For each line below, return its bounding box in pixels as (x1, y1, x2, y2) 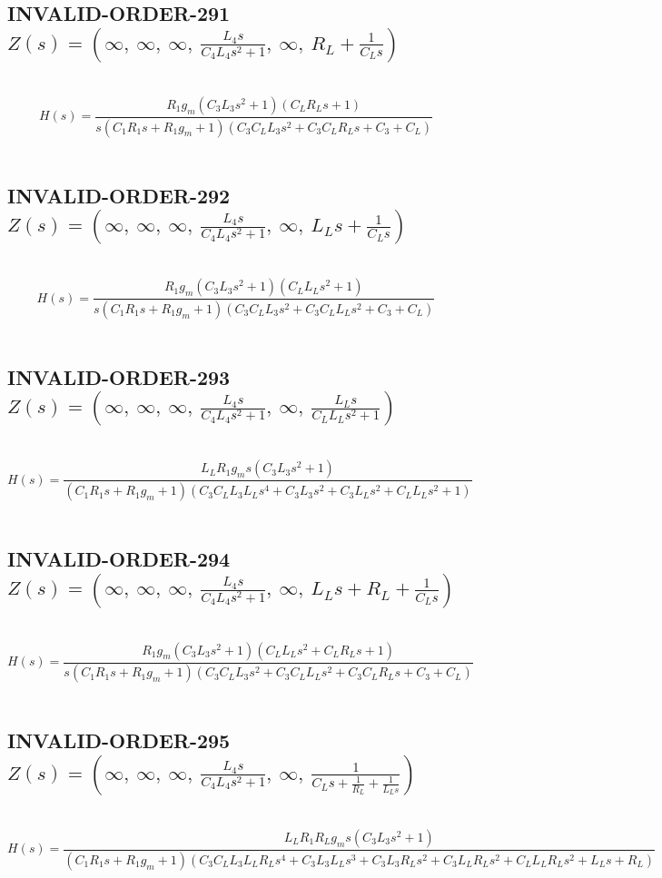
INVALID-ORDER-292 (7, 181, 231, 209)
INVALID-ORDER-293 (7, 362, 231, 390)
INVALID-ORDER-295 (7, 726, 231, 755)
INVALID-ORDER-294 (7, 545, 231, 573)
